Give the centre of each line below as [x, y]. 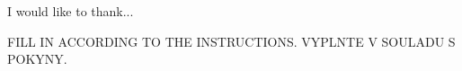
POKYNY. [37, 59]
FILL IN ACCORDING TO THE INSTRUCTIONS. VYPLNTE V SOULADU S [231, 41]
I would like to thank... [71, 11]
